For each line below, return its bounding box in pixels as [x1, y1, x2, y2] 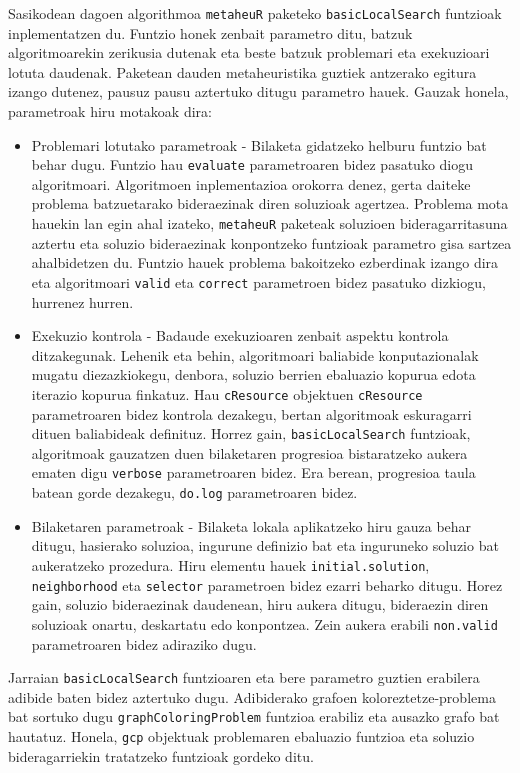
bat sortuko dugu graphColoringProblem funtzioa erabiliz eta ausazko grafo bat [8, 706, 500, 727]
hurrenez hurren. [31, 291, 134, 312]
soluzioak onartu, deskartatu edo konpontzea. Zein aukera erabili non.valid [31, 613, 498, 634]
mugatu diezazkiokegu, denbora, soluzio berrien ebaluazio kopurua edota [31, 364, 476, 385]
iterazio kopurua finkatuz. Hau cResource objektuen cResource [31, 383, 423, 404]
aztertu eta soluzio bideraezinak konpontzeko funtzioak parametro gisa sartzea [31, 232, 512, 253]
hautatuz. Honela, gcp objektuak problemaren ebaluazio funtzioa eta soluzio [8, 726, 475, 746]
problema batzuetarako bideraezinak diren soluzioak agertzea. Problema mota [31, 193, 509, 214]
